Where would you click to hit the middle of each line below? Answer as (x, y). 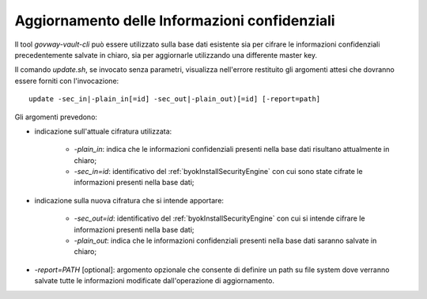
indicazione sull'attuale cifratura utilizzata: (103, 131)
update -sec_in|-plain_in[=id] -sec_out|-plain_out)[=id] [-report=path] (175, 99)
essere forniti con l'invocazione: (67, 81)
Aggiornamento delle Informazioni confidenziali (175, 21)
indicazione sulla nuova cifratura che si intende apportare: (129, 200)
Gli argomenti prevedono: (56, 117)
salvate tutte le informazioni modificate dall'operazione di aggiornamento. (154, 281)
